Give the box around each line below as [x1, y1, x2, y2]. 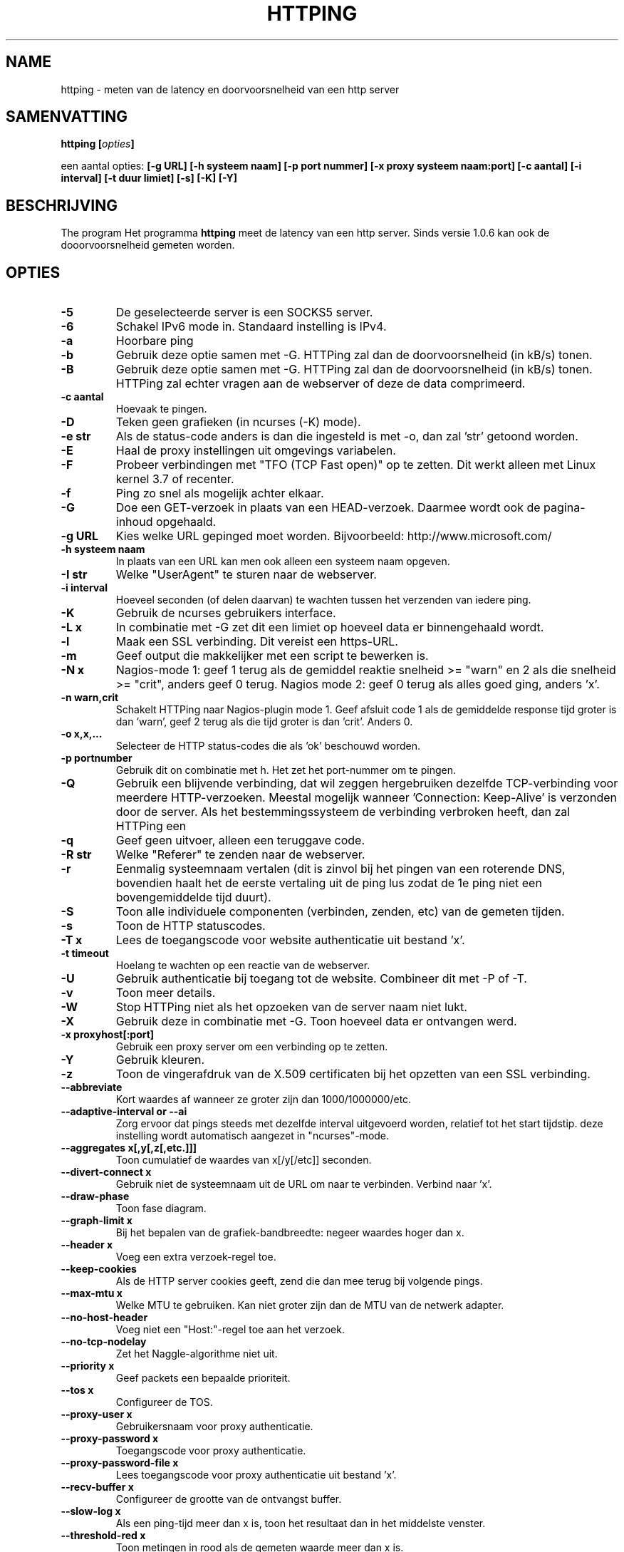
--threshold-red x [61, 1529, 146, 1542]
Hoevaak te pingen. [115, 403, 207, 415]
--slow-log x [61, 1505, 121, 1518]
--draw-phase [61, 1190, 130, 1203]
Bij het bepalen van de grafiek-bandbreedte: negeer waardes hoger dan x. [115, 1226, 464, 1239]
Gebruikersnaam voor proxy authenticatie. [115, 1420, 313, 1433]
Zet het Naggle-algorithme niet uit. [115, 1347, 278, 1360]
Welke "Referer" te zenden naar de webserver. [115, 847, 365, 862]
